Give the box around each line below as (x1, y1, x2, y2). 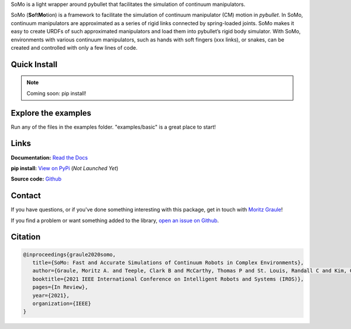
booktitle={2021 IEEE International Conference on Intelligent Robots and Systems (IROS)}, (32, 275, 304, 282)
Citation (11, 232, 41, 242)
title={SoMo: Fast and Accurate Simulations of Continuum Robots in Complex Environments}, (32, 259, 304, 266)
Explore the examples (11, 108, 92, 118)
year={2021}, (32, 292, 70, 299)
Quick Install (11, 59, 58, 70)
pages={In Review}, (32, 284, 88, 290)
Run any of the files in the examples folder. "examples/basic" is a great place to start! (11, 123, 216, 130)
